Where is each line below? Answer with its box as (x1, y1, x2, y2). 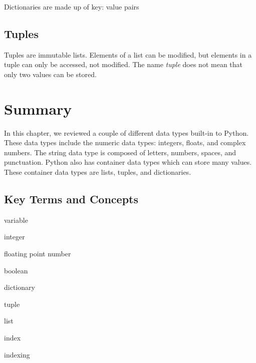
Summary (4, 98, 72, 119)
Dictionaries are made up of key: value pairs (4, 2, 139, 12)
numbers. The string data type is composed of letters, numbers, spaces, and (4, 147, 236, 157)
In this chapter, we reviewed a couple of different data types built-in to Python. (4, 127, 249, 138)
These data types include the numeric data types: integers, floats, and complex (4, 137, 246, 148)
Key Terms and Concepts (4, 191, 138, 207)
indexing (4, 349, 30, 359)
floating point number (4, 248, 71, 259)
